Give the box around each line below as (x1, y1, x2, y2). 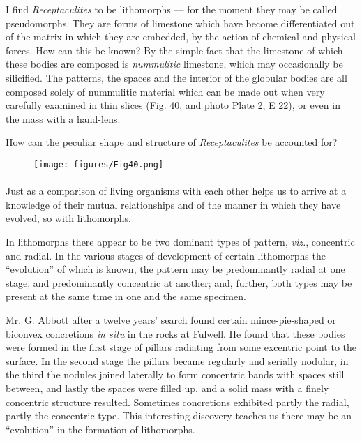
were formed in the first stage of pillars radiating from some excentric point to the (6, 340, 357, 354)
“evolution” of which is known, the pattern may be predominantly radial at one (6, 262, 345, 276)
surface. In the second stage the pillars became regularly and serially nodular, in (6, 353, 349, 368)
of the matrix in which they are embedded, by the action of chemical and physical (6, 29, 356, 44)
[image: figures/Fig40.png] (33, 159, 164, 170)
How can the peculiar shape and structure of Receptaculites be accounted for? (6, 135, 338, 149)
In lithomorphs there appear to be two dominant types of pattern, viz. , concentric (6, 234, 355, 248)
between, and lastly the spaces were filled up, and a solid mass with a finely (6, 380, 329, 395)
